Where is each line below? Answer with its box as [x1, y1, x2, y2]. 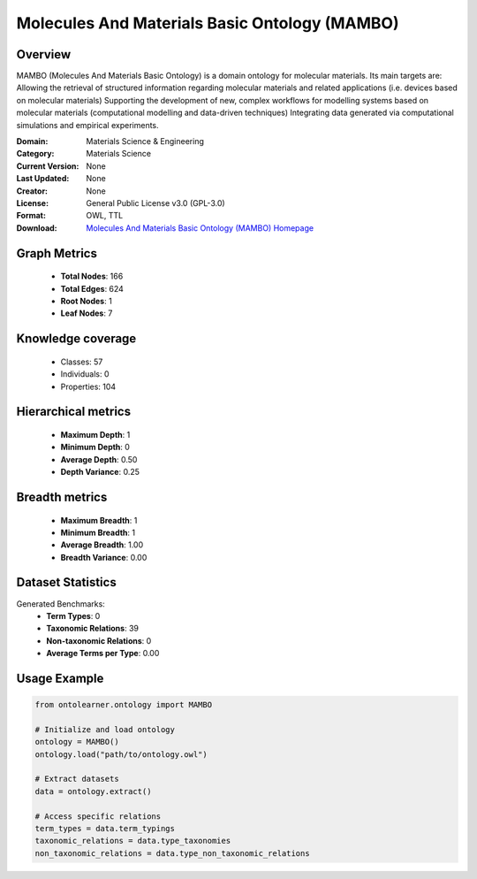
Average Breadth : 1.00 [60, 539, 144, 550]
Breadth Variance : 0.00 [60, 552, 148, 562]
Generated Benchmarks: [16, 598, 105, 609]
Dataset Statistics [16, 575, 117, 590]
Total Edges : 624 [60, 283, 124, 294]
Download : [16, 222, 57, 233]
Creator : [16, 186, 49, 196]
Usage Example [16, 670, 104, 685]
